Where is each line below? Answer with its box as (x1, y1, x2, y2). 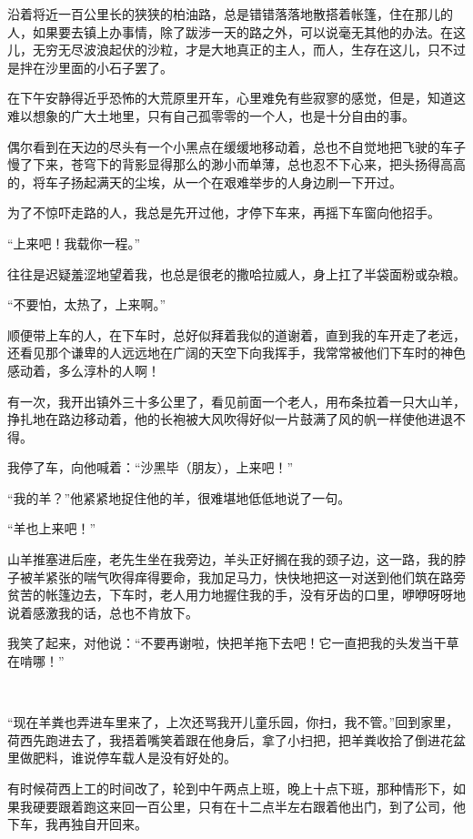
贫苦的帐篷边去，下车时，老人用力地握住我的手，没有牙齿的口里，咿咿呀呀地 (7, 585, 466, 604)
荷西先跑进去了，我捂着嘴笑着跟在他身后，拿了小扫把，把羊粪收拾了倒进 (7, 730, 440, 749)
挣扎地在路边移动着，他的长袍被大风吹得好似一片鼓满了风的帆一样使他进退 (7, 409, 453, 429)
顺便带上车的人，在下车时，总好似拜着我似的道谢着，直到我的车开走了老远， (7, 325, 466, 344)
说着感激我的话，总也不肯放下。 (7, 602, 198, 622)
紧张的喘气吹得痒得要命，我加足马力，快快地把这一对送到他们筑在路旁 (45, 567, 466, 586)
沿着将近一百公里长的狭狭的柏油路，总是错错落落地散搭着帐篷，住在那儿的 (7, 5, 453, 23)
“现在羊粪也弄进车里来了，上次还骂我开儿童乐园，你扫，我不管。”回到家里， (7, 713, 459, 732)
